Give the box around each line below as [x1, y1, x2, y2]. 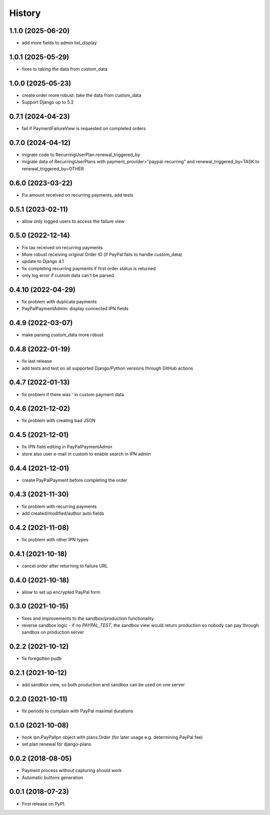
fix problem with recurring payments [21, 503, 97, 509]
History [9, 8, 41, 19]
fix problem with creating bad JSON [21, 418, 96, 424]
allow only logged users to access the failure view [21, 218, 125, 224]
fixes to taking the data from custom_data [21, 66, 107, 72]
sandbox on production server [21, 629, 84, 635]
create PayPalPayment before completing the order [21, 477, 127, 483]
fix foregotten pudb [21, 655, 62, 661]
